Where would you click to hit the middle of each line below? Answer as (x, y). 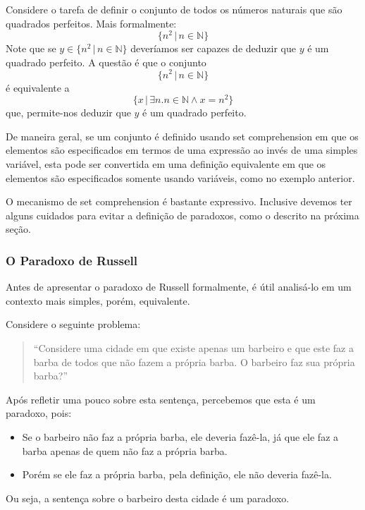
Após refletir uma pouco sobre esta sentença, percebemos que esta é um (161, 399)
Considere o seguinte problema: (73, 324)
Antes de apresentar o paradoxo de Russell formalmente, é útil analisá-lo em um (179, 287)
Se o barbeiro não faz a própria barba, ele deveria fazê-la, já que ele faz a (180, 436)
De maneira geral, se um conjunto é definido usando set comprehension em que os (182, 136)
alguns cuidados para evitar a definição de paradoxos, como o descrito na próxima (182, 215)
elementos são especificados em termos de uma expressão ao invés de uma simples (182, 150)
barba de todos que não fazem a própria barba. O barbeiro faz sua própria (194, 362)
